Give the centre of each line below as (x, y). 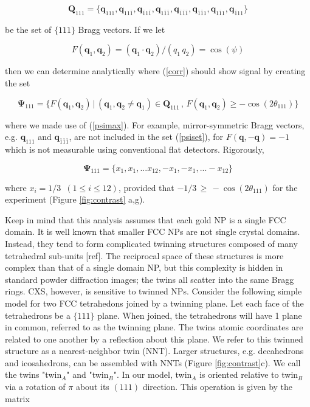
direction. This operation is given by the (218, 387)
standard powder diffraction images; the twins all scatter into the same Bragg (150, 279)
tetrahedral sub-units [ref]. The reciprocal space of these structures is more (144, 255)
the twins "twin (33, 374)
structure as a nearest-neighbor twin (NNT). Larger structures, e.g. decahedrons (154, 351)
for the (285, 187)
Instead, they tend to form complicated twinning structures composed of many (151, 243)
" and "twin (88, 374)
